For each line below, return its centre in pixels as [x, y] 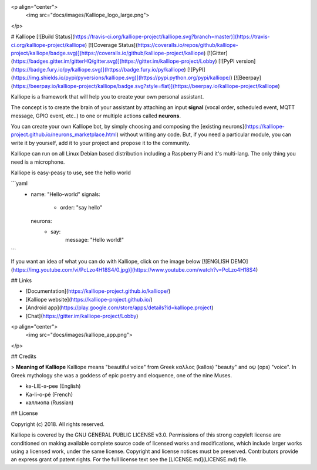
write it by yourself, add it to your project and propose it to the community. [101, 143]
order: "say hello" [81, 208]
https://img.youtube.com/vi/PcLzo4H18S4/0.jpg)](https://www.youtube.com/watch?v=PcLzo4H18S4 [134, 269]
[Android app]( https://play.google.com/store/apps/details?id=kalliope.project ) [119, 307]
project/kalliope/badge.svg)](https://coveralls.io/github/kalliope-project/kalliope [107, 53]
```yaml [19, 183]
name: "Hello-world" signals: [66, 194]
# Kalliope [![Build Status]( [43, 37]
